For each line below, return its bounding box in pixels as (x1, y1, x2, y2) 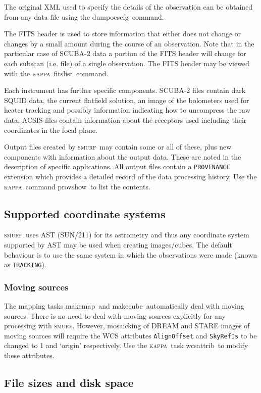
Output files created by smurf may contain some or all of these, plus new (4, 141, 232, 152)
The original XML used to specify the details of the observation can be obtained (4, 2, 253, 12)
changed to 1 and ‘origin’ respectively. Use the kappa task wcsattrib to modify (4, 340, 248, 351)
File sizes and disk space (4, 375, 134, 390)
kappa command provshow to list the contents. (4, 181, 150, 191)
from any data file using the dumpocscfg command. (4, 11, 164, 22)
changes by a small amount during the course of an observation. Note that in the (4, 38, 254, 48)
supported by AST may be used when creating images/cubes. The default (4, 239, 232, 250)
